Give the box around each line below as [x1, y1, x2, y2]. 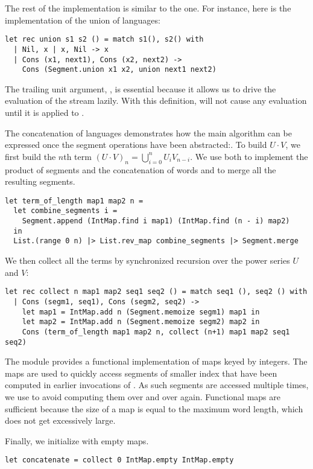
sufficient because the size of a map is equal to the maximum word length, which [5, 402, 303, 415]
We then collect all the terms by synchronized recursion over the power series [5, 254, 290, 267]
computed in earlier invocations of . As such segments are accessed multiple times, [5, 378, 309, 391]
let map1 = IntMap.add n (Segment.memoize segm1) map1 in [22, 307, 260, 316]
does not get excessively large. [5, 414, 116, 427]
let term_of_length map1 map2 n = [5, 196, 144, 205]
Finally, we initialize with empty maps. [5, 434, 149, 447]
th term [63, 150, 92, 162]
